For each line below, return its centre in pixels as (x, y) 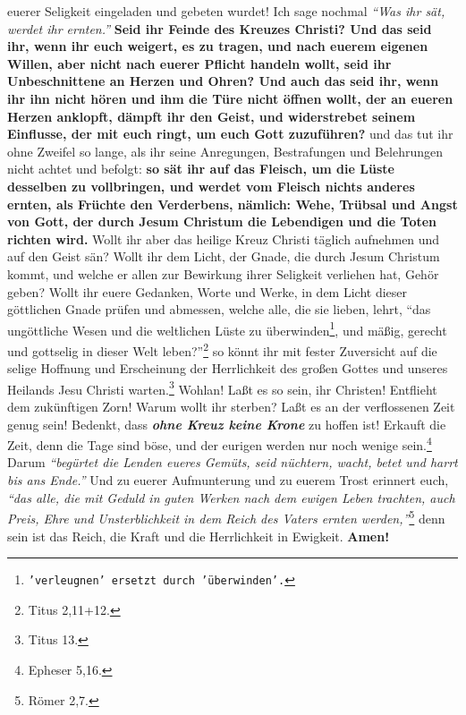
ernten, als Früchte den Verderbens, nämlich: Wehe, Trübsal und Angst (233, 204)
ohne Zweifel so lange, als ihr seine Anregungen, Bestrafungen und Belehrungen (225, 151)
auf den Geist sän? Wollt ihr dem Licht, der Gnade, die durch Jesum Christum (224, 256)
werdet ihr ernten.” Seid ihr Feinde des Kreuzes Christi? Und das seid (220, 28)
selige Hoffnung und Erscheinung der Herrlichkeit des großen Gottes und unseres (228, 368)
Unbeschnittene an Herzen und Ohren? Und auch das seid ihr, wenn (223, 81)
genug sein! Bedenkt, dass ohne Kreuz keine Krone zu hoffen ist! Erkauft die (227, 424)
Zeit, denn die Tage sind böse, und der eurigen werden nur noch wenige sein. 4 (220, 443)
